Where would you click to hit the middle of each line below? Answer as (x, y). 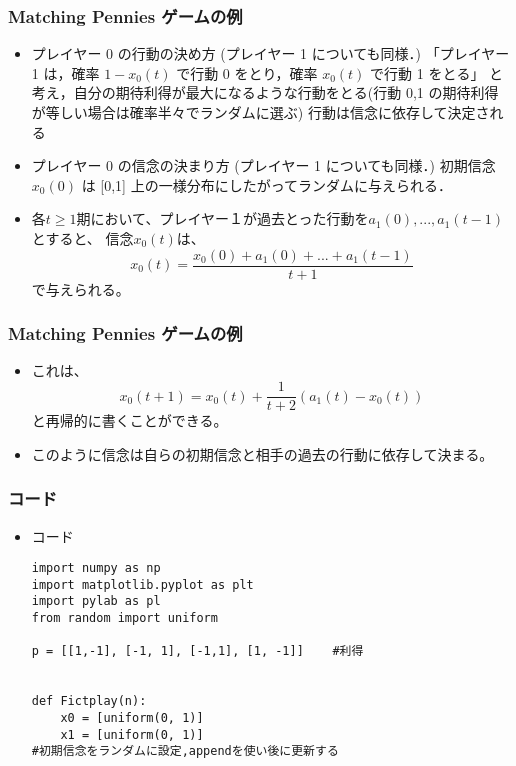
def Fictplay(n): (89, 701)
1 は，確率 (65, 72)
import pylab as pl (96, 601)
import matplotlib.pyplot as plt (142, 584)
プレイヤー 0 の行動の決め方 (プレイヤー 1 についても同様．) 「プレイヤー (270, 53)
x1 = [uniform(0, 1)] (132, 734)
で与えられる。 (80, 288)
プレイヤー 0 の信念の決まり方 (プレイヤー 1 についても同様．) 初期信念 (263, 165)
